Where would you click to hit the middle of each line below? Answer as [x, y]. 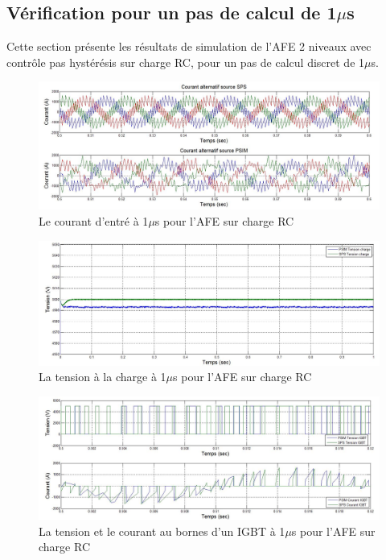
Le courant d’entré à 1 [94, 220]
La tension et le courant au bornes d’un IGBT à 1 [162, 531]
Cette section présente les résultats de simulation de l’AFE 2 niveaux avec [189, 46]
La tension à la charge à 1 [103, 377]
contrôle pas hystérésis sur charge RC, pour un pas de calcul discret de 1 [186, 62]
